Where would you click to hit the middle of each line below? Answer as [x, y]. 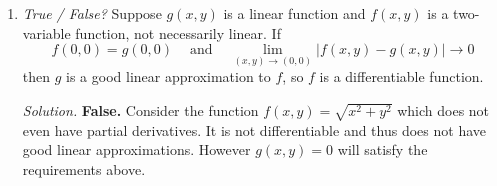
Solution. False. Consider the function [140, 110]
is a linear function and [294, 13]
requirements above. [84, 168]
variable [46, 32]
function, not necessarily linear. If [178, 32]
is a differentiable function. [401, 76]
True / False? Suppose [92, 13]
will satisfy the [382, 149]
